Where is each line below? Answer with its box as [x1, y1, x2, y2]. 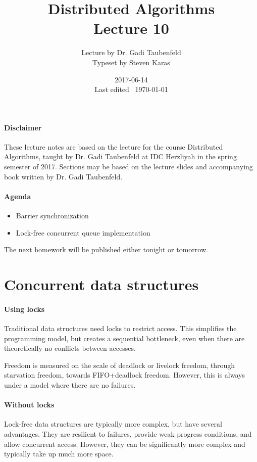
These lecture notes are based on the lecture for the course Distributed [4, 141, 223, 152]
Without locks [4, 399, 55, 410]
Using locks [4, 303, 45, 314]
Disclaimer [4, 122, 42, 132]
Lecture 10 [93, 18, 169, 38]
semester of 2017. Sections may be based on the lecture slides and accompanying [4, 161, 253, 172]
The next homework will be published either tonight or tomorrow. [4, 244, 208, 255]
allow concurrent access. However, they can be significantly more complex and [4, 438, 245, 449]
